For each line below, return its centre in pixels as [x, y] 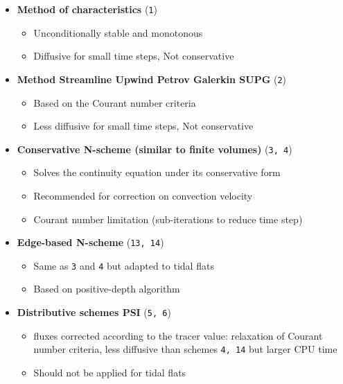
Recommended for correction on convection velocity [143, 195]
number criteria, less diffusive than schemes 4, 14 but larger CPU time [185, 349]
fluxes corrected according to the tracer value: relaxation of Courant [178, 335]
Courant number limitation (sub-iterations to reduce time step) [168, 219]
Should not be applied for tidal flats [110, 372]
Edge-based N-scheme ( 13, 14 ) [90, 242]
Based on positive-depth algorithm [107, 289]
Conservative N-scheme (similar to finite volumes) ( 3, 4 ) [155, 149]
